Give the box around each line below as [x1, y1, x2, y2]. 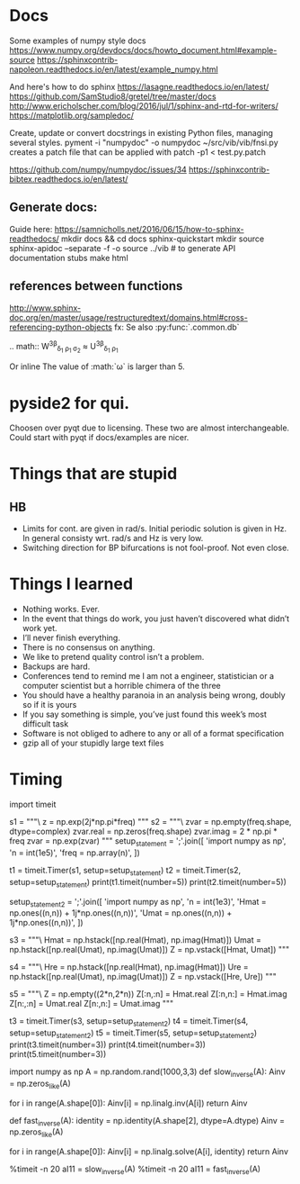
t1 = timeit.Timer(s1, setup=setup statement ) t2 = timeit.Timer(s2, [9, 864, 242, 878]
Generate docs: [9, 200, 98, 215]
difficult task [22, 719, 69, 729]
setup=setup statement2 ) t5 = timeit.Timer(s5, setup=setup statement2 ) [9, 1027, 258, 1040]
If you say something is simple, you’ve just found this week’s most [22, 709, 267, 720]
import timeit [9, 799, 57, 810]
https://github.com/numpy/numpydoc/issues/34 [9, 164, 187, 175]
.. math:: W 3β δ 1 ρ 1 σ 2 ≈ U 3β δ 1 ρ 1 [9, 339, 119, 355]
